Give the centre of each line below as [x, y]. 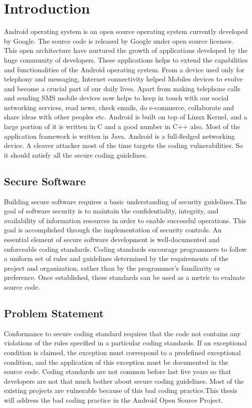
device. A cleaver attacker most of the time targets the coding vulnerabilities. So [124, 145]
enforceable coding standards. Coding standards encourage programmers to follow [126, 249]
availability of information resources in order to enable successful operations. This [125, 220]
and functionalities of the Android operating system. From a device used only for [124, 69]
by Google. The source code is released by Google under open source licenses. [119, 41]
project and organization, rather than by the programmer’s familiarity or [112, 268]
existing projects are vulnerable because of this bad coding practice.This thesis [121, 390]
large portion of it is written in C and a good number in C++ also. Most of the [122, 126]
